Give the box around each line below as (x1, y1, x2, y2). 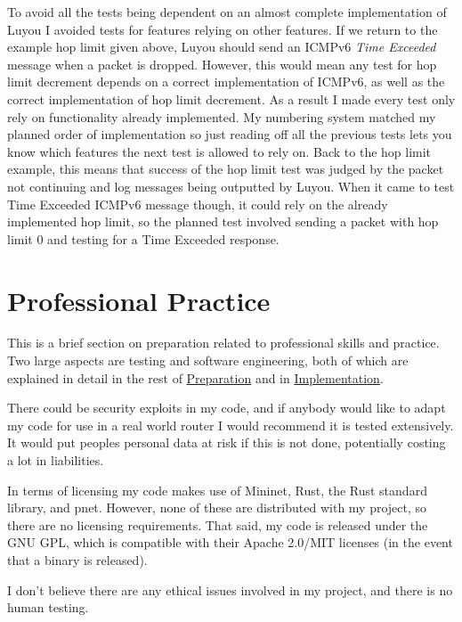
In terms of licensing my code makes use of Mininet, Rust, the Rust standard (7, 480, 427, 499)
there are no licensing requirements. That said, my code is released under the (7, 515, 428, 534)
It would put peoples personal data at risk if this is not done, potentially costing (7, 433, 446, 452)
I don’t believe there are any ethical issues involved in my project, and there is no (7, 580, 453, 599)
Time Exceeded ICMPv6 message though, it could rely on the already (7, 194, 388, 213)
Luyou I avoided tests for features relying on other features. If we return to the (7, 20, 438, 38)
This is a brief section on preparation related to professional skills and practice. (7, 333, 440, 352)
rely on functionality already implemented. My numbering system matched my (7, 107, 436, 126)
